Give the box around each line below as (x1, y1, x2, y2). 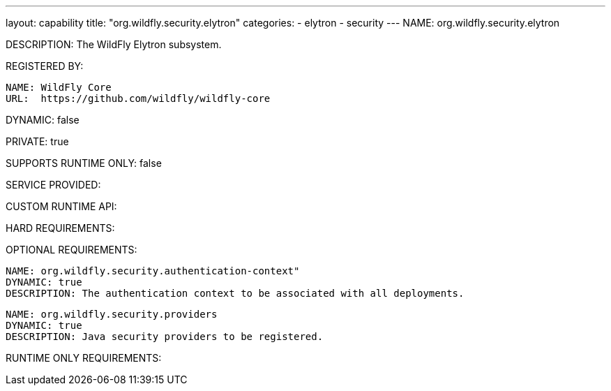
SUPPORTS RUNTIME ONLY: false (6, 157, 162, 169)
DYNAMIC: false (6, 114, 80, 126)
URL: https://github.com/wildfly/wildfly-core (6, 93, 271, 104)
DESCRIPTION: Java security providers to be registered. (6, 331, 324, 342)
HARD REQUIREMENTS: (6, 222, 115, 234)
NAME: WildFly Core (6, 82, 112, 93)
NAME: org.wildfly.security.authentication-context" (6, 265, 300, 276)
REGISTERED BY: (6, 60, 84, 72)
